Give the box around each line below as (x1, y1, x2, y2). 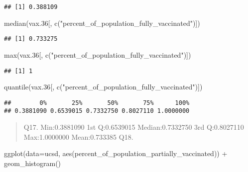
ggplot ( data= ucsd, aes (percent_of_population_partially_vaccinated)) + (4, 148, 228, 159)
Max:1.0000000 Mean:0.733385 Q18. (23, 131, 133, 142)
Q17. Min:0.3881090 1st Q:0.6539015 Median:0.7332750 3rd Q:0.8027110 (23, 122, 244, 132)
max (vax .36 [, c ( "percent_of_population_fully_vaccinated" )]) (4, 49, 191, 60)
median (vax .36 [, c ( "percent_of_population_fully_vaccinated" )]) (4, 17, 200, 28)
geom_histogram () (4, 158, 61, 168)
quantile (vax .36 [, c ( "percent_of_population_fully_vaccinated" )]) (4, 82, 203, 92)
